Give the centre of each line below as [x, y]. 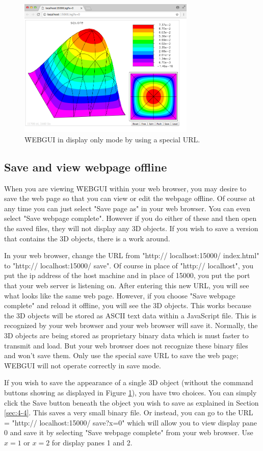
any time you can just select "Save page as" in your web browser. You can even [127, 208]
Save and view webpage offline [86, 167]
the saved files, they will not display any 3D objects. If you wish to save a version [131, 228]
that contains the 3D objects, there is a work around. [87, 238]
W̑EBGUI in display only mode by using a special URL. [112, 139]
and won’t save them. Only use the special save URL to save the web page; [121, 355]
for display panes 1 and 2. [92, 442]
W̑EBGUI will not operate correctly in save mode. [83, 365]
